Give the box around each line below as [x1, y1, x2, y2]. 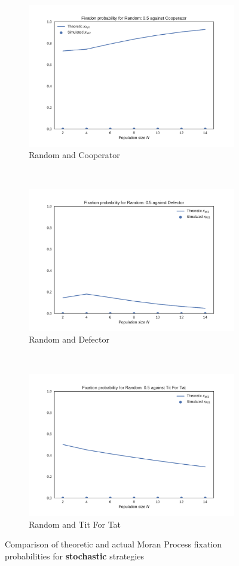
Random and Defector [29, 333, 109, 346]
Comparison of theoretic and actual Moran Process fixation [5, 538, 222, 550]
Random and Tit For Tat [29, 517, 121, 530]
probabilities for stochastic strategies [5, 549, 144, 562]
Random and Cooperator [29, 149, 120, 161]
